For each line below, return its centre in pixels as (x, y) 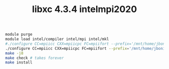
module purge (19, 34)
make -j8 (14, 53)
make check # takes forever (35, 58)
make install (19, 62)
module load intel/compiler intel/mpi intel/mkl (57, 39)
